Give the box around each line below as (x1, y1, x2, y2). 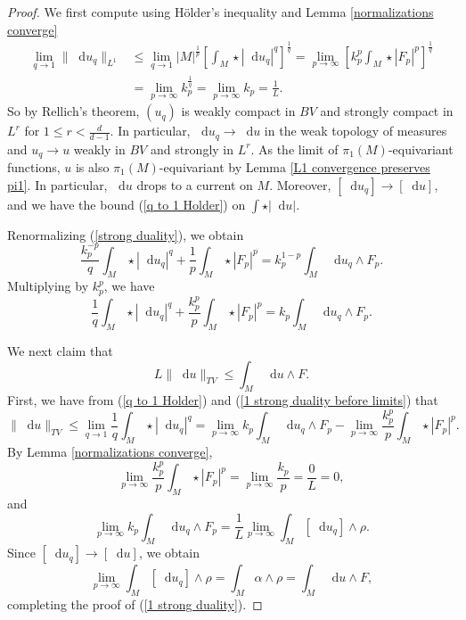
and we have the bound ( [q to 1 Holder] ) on (7, 194, 246, 213)
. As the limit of (250, 139, 339, 158)
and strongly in (150, 139, 233, 158)
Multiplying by (7, 277, 89, 295)
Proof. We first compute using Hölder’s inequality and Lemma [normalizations (7, 3, 434, 21)
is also (75, 157, 110, 176)
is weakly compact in (181, 102, 296, 120)
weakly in (73, 139, 126, 158)
